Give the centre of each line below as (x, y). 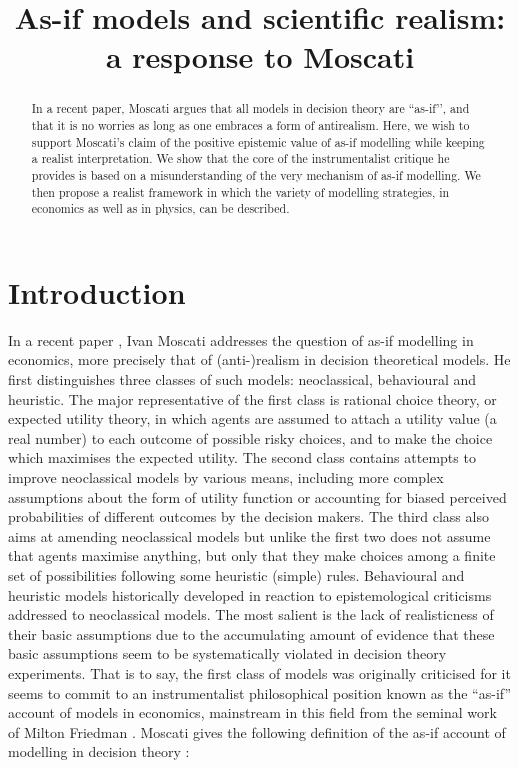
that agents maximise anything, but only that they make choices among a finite (252, 555)
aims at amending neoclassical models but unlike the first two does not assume (249, 535)
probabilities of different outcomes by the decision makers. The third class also (248, 516)
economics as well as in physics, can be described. (160, 208)
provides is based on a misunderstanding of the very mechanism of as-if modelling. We (256, 174)
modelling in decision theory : (99, 751)
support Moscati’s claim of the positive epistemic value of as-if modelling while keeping (258, 141)
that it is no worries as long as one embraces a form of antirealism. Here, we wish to (250, 125)
